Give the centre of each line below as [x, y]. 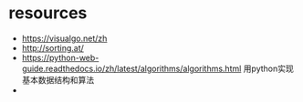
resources [48, 13]
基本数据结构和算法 [58, 79]
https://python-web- [60, 57]
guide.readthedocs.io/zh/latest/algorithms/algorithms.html [131, 68]
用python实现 [268, 68]
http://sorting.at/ [52, 47]
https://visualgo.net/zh [64, 38]
